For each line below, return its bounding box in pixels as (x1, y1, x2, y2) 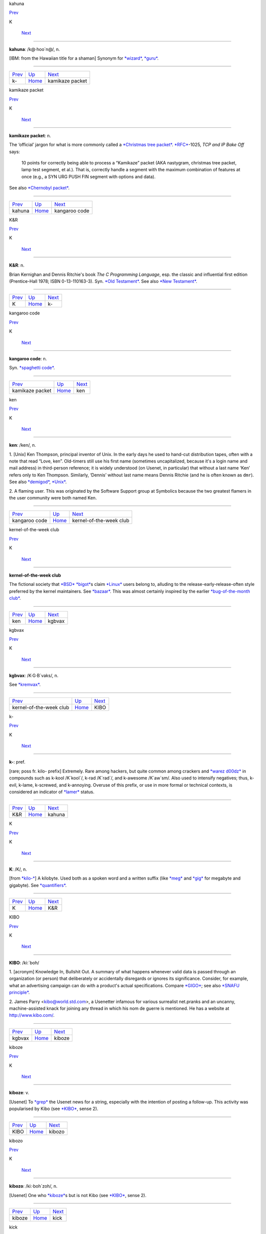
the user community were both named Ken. (9, 495, 97, 501)
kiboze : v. (9, 1090, 30, 1096)
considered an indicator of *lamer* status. (9, 789, 95, 795)
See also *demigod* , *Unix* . (9, 479, 67, 485)
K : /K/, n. (9, 866, 27, 872)
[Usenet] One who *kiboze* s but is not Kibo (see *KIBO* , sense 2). (9, 1192, 147, 1198)
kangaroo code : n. (9, 355, 47, 361)
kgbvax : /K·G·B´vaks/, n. (9, 673, 59, 679)
